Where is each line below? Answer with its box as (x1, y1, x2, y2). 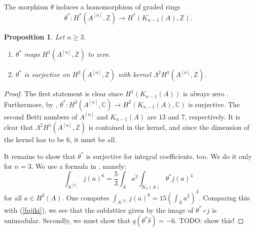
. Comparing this (198, 192, 250, 202)
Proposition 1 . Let (4, 31, 65, 41)
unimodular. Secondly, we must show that (4, 215, 131, 226)
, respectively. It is (184, 111, 240, 121)
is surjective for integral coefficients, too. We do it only (86, 151, 252, 161)
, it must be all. (70, 134, 117, 145)
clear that (4, 122, 34, 132)
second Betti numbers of (4, 111, 77, 121)
